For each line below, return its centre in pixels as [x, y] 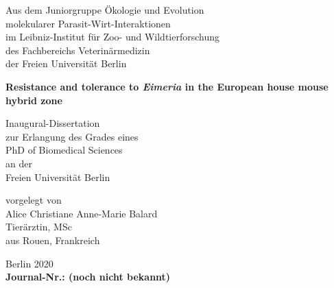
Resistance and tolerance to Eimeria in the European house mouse [167, 86]
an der [19, 163]
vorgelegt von [34, 200]
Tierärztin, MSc [39, 227]
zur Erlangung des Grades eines [72, 136]
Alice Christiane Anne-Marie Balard [82, 213]
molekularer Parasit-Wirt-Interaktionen [88, 23]
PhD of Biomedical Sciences [64, 150]
